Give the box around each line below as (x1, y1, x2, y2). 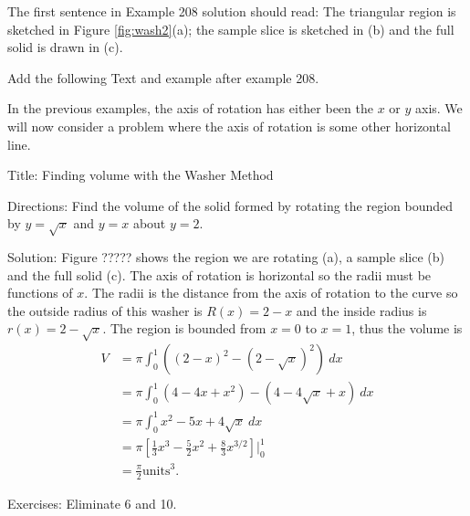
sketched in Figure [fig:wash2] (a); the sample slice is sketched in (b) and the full (7, 19, 454, 38)
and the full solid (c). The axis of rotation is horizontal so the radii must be (7, 265, 432, 284)
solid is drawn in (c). (7, 37, 123, 57)
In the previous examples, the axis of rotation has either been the (7, 99, 373, 118)
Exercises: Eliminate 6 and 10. (7, 493, 177, 512)
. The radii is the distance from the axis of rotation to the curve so (84, 283, 458, 302)
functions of (7, 283, 73, 302)
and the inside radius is (296, 300, 427, 320)
